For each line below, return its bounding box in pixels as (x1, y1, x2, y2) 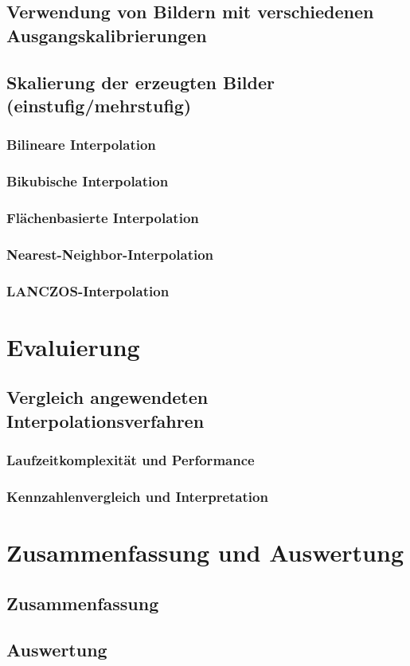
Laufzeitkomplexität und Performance (6, 450, 255, 470)
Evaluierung (6, 330, 140, 362)
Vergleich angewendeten (6, 385, 209, 409)
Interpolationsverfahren (6, 408, 205, 433)
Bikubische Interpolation (6, 171, 169, 191)
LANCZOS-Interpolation (6, 280, 170, 300)
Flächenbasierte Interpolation (6, 207, 199, 227)
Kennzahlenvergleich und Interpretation (6, 486, 268, 506)
